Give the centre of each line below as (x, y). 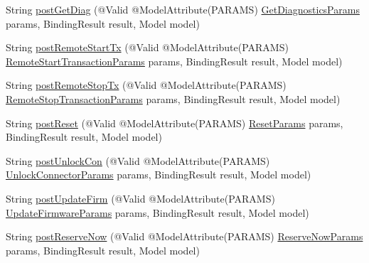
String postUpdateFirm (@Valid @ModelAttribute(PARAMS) (140, 198)
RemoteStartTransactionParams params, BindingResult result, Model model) (174, 61)
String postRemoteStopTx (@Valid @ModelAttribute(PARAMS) (146, 85)
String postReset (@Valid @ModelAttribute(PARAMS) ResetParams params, (175, 123)
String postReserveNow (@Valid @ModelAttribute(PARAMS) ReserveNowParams (184, 236)
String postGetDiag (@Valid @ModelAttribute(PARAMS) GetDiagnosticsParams (183, 9)
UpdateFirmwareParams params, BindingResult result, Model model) (157, 212)
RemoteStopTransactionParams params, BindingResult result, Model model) (173, 98)
